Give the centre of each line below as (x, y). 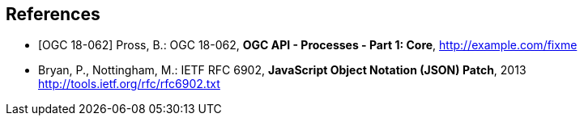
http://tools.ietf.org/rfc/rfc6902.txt (129, 84)
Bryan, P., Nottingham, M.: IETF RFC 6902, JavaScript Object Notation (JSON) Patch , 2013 (282, 70)
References (53, 14)
